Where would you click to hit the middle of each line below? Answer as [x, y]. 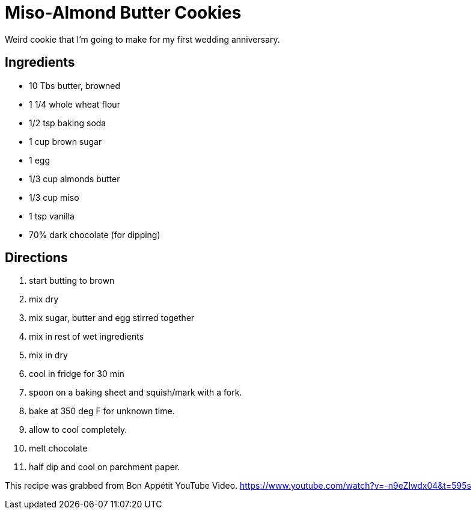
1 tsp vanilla [52, 216]
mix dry [44, 299]
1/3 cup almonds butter [75, 179]
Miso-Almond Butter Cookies [123, 13]
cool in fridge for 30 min [77, 374]
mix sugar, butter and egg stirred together [112, 318]
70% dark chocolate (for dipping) [95, 234]
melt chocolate [58, 448]
